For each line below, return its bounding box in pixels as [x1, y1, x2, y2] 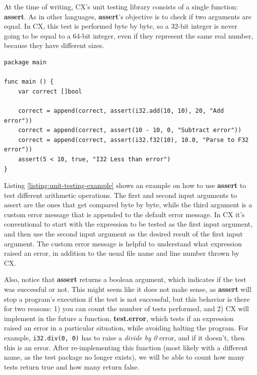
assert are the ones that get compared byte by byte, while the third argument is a [4, 199, 252, 210]
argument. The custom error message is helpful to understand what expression [4, 238, 242, 248]
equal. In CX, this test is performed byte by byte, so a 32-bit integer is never [4, 21, 238, 31]
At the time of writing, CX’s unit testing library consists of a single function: [4, 1, 238, 11]
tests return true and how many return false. [4, 361, 140, 372]
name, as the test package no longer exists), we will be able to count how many [4, 352, 245, 362]
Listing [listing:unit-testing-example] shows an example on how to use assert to [4, 180, 246, 190]
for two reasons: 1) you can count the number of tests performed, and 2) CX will [4, 303, 249, 314]
